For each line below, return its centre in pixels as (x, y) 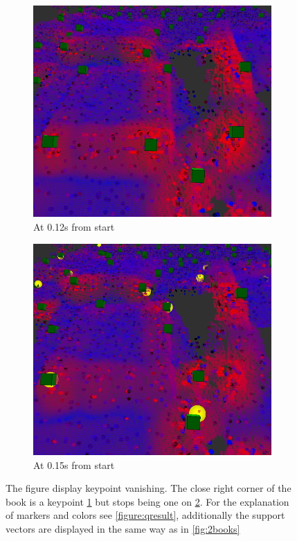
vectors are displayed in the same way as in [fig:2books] (123, 528)
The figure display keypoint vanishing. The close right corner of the (148, 488)
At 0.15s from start (74, 464)
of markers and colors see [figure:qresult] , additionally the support (145, 515)
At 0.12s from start (74, 226)
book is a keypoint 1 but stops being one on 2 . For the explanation (147, 501)
